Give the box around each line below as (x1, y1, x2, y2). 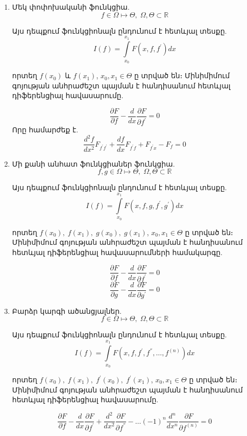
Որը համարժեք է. (12, 124, 79, 135)
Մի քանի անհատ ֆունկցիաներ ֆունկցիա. (12, 158, 175, 169)
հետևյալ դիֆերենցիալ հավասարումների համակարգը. (12, 246, 223, 257)
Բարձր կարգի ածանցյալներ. (12, 305, 122, 316)
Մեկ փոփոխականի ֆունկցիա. (12, 2, 130, 12)
